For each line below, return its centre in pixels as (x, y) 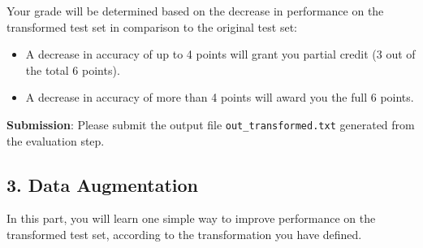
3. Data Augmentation (102, 184)
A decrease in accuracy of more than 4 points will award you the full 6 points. (220, 97)
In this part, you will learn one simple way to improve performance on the (191, 218)
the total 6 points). (73, 70)
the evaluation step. (56, 140)
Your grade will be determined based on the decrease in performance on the (195, 11)
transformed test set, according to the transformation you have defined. (184, 235)
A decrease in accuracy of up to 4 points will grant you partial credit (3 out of (220, 54)
